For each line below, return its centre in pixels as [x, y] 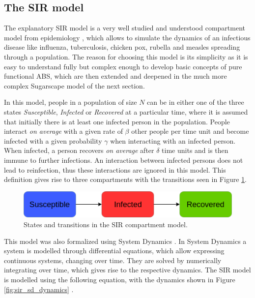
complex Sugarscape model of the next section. [74, 85]
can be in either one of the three [196, 102]
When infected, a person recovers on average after [79, 150]
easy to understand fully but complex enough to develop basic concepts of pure [123, 66]
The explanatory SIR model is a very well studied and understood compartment [125, 28]
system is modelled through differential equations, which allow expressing [114, 251]
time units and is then [195, 150]
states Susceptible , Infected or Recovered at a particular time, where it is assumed [126, 111]
